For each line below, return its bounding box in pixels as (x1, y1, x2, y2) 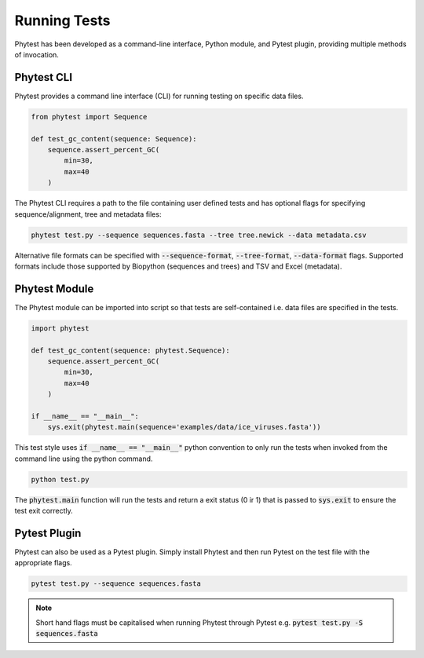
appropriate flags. (14, 558, 72, 568)
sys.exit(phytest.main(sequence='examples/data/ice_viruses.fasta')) (47, 422, 321, 432)
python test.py (31, 475, 90, 484)
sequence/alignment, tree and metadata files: (14, 209, 162, 219)
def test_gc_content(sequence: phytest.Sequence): (31, 345, 231, 355)
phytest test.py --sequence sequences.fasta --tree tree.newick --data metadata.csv (31, 230, 367, 239)
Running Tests (14, 12, 111, 29)
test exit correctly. (14, 506, 74, 516)
